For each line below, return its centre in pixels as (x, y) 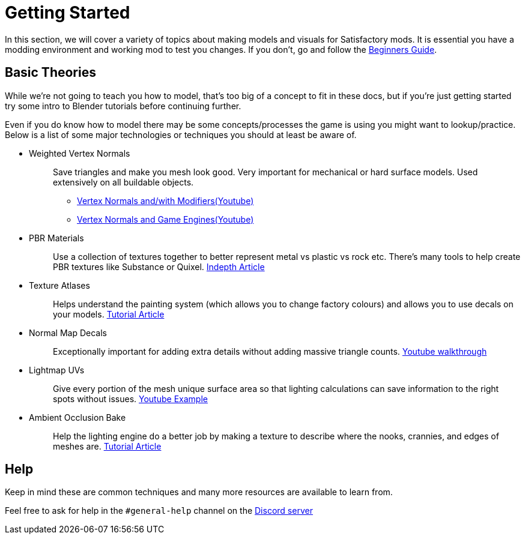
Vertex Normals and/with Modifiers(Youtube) (165, 200)
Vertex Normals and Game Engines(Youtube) (165, 219)
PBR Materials (56, 238)
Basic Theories (50, 73)
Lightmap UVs (57, 370)
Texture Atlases (59, 285)
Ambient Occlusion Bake (77, 417)
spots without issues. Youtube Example (130, 399)
